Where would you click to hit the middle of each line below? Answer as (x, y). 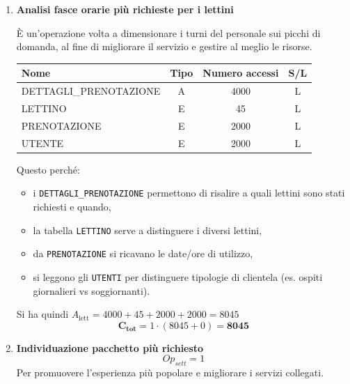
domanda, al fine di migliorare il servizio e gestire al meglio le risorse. (164, 46)
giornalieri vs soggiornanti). (92, 290)
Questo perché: (48, 169)
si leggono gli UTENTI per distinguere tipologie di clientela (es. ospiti (178, 276)
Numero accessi (241, 73)
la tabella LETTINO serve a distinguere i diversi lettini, (148, 230)
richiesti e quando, (72, 206)
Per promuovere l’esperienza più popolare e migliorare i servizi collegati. (170, 373)
